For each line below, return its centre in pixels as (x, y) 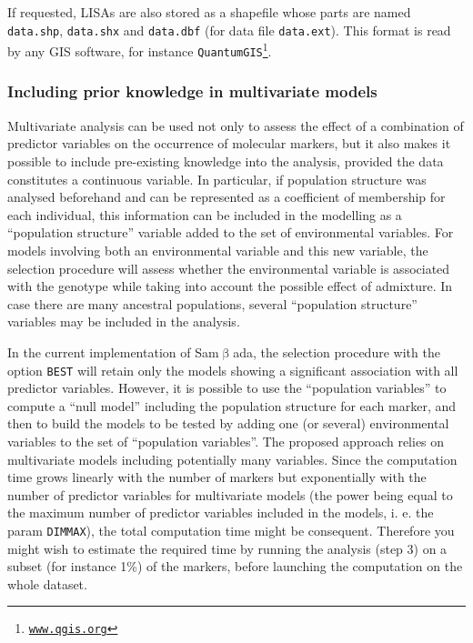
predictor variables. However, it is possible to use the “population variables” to (227, 388)
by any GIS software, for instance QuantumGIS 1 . (140, 50)
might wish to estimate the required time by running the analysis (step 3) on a (227, 548)
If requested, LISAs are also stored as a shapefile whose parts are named (209, 12)
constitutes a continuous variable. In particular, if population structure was (217, 179)
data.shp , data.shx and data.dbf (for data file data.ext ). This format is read (229, 30)
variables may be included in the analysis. (124, 321)
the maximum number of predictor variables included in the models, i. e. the (221, 512)
